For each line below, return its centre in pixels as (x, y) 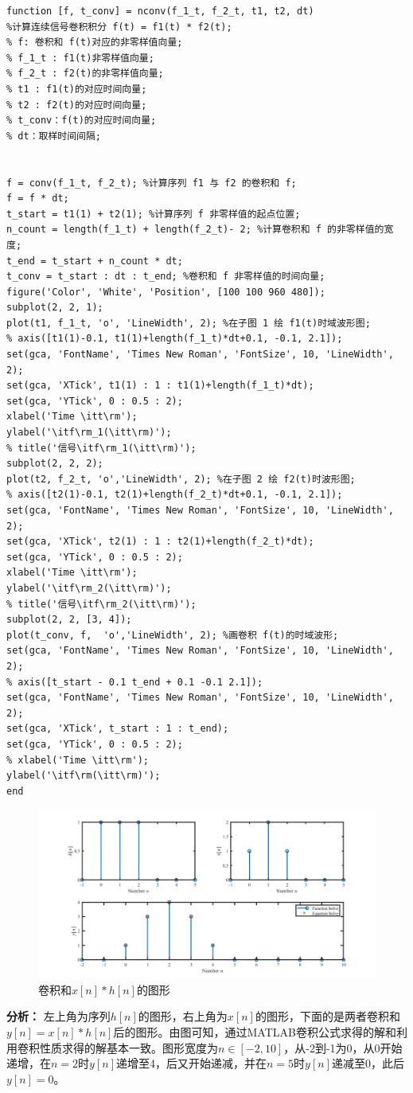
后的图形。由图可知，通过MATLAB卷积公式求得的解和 (255, 1032)
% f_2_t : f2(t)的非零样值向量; (85, 74)
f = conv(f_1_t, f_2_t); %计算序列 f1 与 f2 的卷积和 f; (152, 183)
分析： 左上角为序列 (58, 1016)
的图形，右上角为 (183, 1016)
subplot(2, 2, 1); (55, 308)
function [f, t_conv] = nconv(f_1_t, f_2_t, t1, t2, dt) (160, 11)
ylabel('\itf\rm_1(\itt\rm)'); (89, 433)
